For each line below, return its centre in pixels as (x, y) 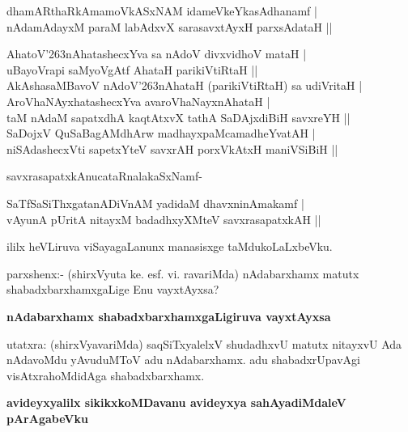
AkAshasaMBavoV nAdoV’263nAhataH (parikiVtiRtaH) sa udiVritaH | (185, 85)
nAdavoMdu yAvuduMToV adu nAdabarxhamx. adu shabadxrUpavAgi (183, 360)
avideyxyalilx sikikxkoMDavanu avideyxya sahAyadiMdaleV (176, 402)
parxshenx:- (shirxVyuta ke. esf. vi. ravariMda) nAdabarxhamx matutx (183, 273)
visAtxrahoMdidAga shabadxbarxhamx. (106, 375)
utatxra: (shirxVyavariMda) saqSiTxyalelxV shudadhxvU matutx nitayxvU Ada (204, 343)
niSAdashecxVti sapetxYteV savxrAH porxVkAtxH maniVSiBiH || (172, 148)
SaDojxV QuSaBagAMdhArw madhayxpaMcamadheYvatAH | (161, 133)
